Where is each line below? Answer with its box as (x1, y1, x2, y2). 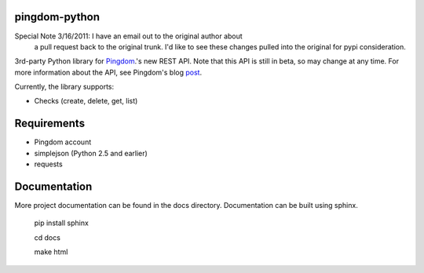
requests (34, 159, 63, 169)
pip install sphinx (34, 218, 90, 227)
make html (34, 247, 68, 257)
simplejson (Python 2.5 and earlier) (34, 148, 148, 158)
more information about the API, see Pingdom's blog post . (14, 67, 203, 77)
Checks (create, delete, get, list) (34, 96, 138, 106)
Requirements (14, 117, 86, 130)
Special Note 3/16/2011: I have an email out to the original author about (14, 31, 243, 41)
